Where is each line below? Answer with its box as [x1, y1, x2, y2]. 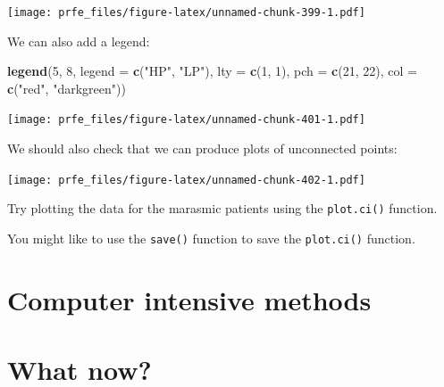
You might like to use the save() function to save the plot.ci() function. [7, 229, 415, 247]
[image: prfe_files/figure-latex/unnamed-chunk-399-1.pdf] [7, 6, 365, 19]
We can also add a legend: [7, 31, 150, 50]
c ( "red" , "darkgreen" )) [7, 78, 126, 97]
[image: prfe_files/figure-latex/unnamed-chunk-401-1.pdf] [7, 113, 365, 127]
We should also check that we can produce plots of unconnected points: [7, 139, 398, 158]
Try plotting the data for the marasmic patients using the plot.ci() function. [7, 199, 438, 218]
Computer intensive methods [7, 281, 372, 317]
